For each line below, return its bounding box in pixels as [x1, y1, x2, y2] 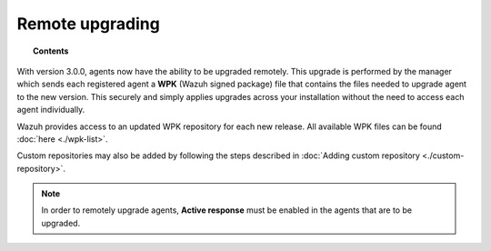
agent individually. [16, 105, 85, 115]
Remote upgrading [16, 14, 161, 34]
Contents [33, 45, 69, 56]
